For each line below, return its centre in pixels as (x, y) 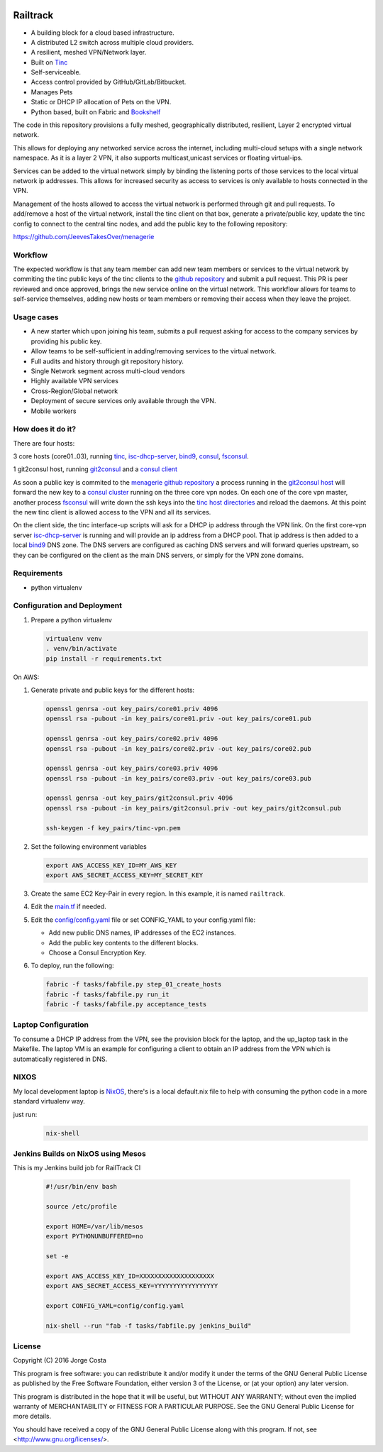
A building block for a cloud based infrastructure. (102, 33)
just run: (25, 1114)
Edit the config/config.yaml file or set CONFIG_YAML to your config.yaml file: (143, 920)
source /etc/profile (81, 1207)
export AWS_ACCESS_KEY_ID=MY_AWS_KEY (111, 865)
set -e (57, 1256)
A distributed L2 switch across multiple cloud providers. (112, 42)
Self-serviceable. (56, 72)
